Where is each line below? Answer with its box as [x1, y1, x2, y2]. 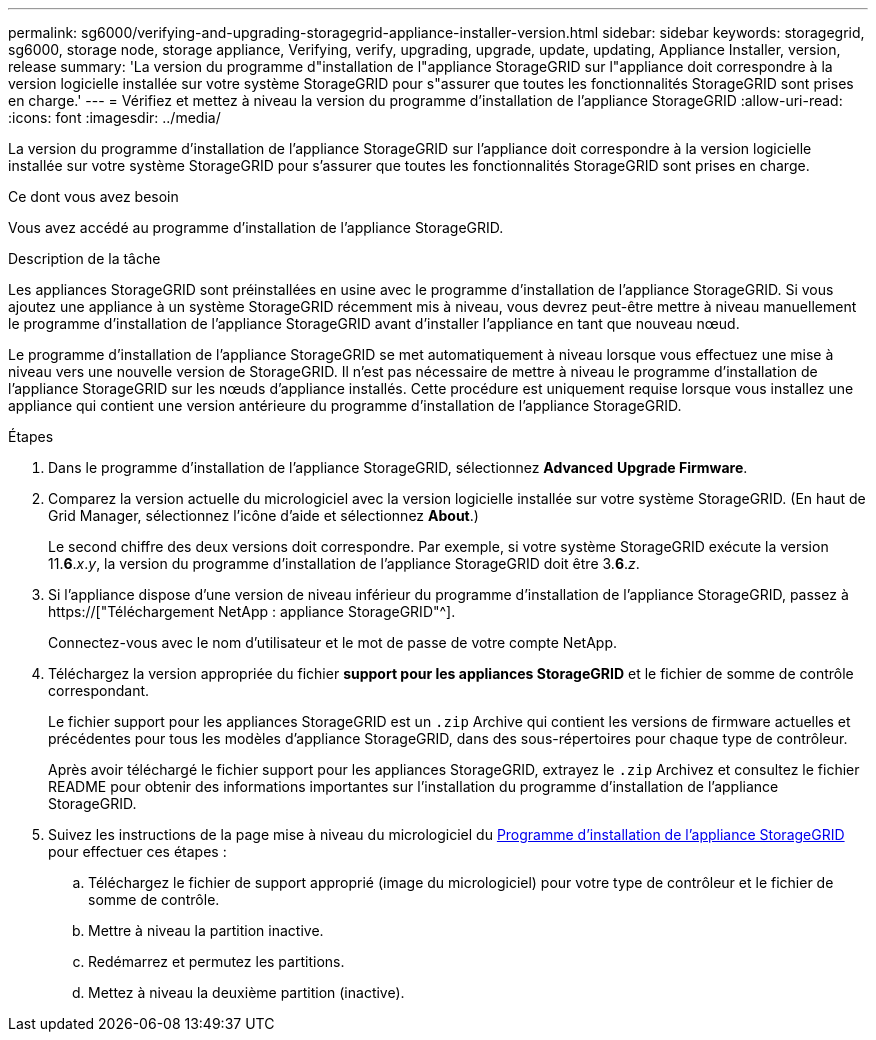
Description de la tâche [8, 250, 161, 267]
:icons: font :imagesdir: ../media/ [8, 109, 221, 126]
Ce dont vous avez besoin [8, 188, 179, 205]
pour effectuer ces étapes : [48, 843, 227, 860]
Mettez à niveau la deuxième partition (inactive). [88, 984, 405, 1001]
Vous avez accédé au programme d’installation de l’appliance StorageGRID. [8, 219, 504, 236]
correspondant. [48, 682, 150, 699]
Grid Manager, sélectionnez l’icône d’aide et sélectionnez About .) [48, 507, 479, 524]
